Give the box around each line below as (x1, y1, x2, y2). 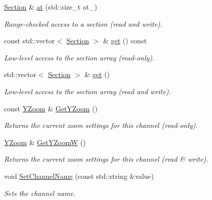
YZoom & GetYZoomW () (4, 137, 86, 147)
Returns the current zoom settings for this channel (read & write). (4, 154, 208, 164)
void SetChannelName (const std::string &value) (4, 170, 154, 181)
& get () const (103, 35, 147, 46)
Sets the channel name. (4, 187, 76, 198)
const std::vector (4, 35, 55, 46)
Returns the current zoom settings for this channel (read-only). (4, 120, 198, 130)
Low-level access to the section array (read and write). (4, 86, 171, 96)
